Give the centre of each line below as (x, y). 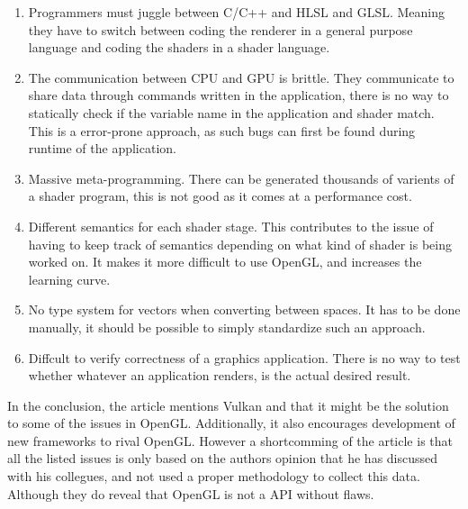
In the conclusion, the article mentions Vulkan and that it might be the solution (228, 405)
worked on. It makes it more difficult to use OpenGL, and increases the (225, 262)
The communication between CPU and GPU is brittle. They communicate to (241, 77)
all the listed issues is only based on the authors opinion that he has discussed (223, 458)
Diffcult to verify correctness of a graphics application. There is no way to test (244, 357)
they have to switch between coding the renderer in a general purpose (220, 29)
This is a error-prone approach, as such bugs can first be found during (222, 130)
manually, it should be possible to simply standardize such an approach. (227, 327)
